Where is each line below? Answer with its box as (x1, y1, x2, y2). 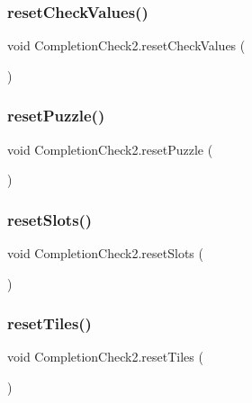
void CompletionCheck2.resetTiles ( (7, 347, 203, 366)
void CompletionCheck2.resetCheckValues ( (7, 36, 246, 55)
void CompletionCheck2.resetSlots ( (7, 244, 203, 263)
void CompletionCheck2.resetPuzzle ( (7, 139, 213, 158)
